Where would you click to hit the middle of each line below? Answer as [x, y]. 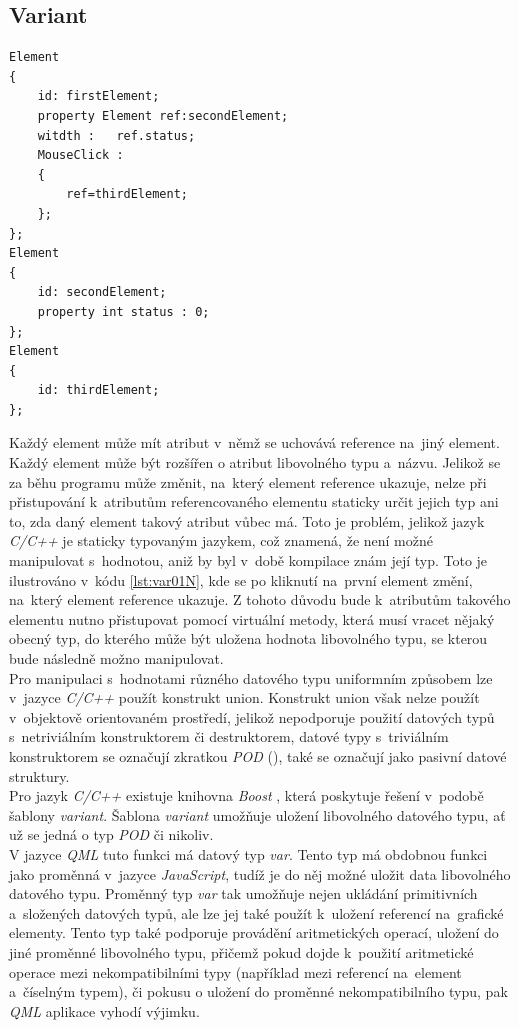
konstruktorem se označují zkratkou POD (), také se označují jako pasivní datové [258, 755]
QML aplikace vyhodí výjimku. [104, 1010]
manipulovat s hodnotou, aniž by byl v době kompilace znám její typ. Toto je [248, 560]
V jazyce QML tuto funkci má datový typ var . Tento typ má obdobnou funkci [248, 853]
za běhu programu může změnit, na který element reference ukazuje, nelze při [248, 481]
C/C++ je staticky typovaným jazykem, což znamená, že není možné [221, 540]
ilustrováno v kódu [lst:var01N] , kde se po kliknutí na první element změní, [241, 579]
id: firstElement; [98, 96]
